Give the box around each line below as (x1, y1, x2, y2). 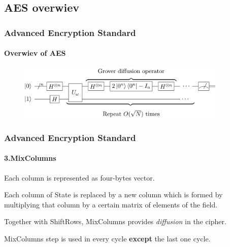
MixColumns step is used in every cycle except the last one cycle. (4, 233, 211, 243)
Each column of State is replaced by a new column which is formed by (4, 189, 223, 200)
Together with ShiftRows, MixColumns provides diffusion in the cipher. (4, 216, 226, 227)
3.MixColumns (4, 153, 56, 163)
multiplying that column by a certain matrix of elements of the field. (4, 199, 218, 209)
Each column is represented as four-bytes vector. (4, 172, 155, 183)
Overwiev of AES (4, 48, 66, 58)
